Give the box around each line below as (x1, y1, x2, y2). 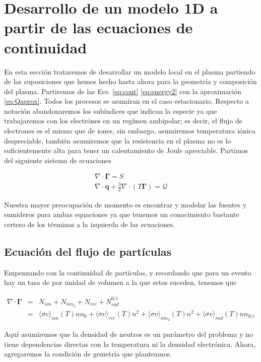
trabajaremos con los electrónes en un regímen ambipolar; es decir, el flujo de (4, 115, 243, 126)
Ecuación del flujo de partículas (4, 244, 172, 259)
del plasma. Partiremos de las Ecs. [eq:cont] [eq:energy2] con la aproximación (4, 86, 242, 96)
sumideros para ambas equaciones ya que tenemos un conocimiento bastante (4, 209, 239, 220)
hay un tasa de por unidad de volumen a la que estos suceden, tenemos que (4, 277, 237, 287)
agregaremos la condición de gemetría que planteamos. (4, 348, 172, 359)
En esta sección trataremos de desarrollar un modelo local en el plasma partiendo (4, 66, 255, 77)
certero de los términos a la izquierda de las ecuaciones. (4, 219, 175, 230)
